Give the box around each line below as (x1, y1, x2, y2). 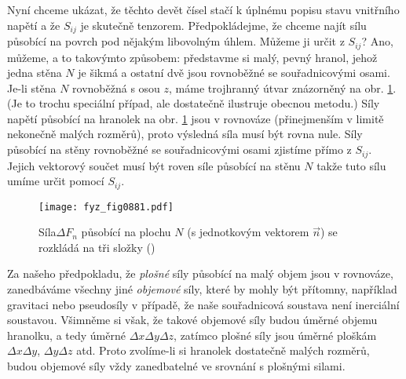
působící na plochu (81, 224, 171, 240)
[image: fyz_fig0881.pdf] (38, 201, 174, 213)
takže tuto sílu (316, 157, 386, 173)
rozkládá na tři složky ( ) (38, 239, 155, 255)
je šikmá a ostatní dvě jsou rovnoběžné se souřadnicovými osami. (78, 64, 390, 81)
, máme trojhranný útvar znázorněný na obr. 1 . (169, 79, 397, 96)
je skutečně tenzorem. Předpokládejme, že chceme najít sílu (80, 16, 367, 33)
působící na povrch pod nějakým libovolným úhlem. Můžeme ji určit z (7, 33, 345, 49)
